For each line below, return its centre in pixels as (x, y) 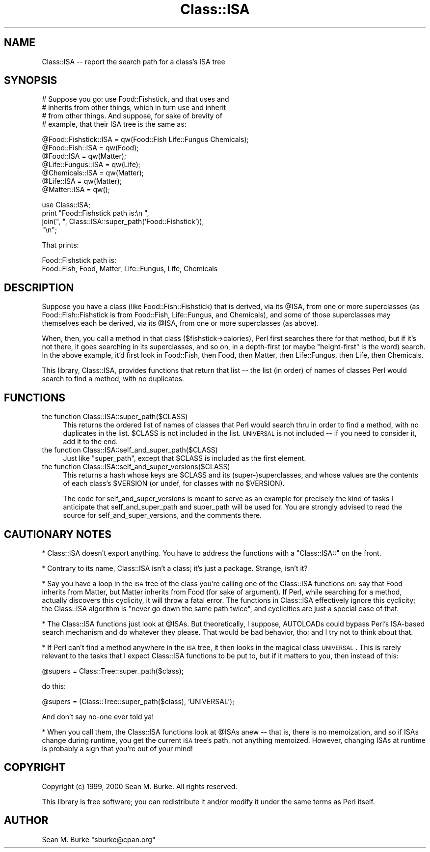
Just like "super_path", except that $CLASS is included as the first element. (185, 458)
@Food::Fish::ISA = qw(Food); (90, 148)
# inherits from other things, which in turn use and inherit (134, 108)
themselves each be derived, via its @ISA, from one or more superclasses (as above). (180, 323)
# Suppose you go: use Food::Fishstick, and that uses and (135, 99)
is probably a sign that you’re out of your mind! (117, 748)
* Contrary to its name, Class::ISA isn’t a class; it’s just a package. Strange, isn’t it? (175, 568)
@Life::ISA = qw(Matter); (82, 181)
